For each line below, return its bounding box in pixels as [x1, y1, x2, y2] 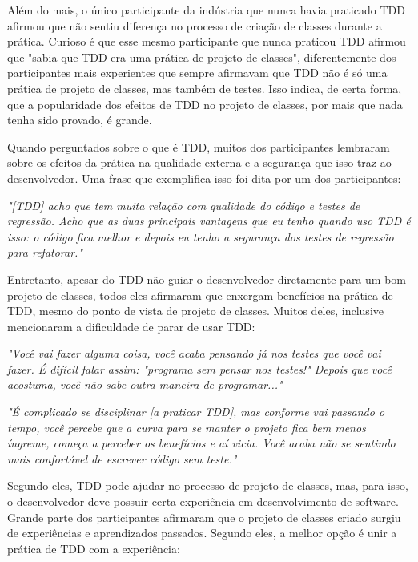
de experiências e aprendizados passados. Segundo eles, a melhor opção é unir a [7, 524, 397, 541]
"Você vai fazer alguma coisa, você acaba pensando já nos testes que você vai [7, 345, 381, 362]
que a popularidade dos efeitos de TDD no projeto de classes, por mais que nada [7, 95, 403, 112]
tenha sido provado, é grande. [7, 111, 152, 128]
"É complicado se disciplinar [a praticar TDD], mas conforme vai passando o [7, 403, 385, 420]
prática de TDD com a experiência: [7, 540, 180, 556]
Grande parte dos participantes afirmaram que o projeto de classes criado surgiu [7, 508, 401, 525]
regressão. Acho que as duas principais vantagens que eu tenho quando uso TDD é [7, 212, 411, 229]
